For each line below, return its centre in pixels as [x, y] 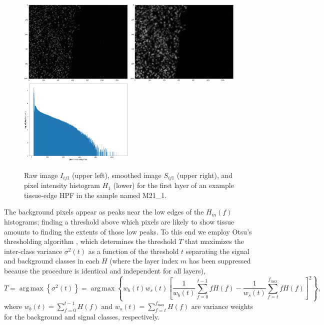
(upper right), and [205, 175]
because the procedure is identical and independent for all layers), [105, 271]
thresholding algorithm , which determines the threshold [90, 241]
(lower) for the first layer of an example [173, 185]
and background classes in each [52, 261]
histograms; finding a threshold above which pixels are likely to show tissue [119, 222]
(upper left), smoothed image [117, 175]
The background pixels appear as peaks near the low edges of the [104, 212]
